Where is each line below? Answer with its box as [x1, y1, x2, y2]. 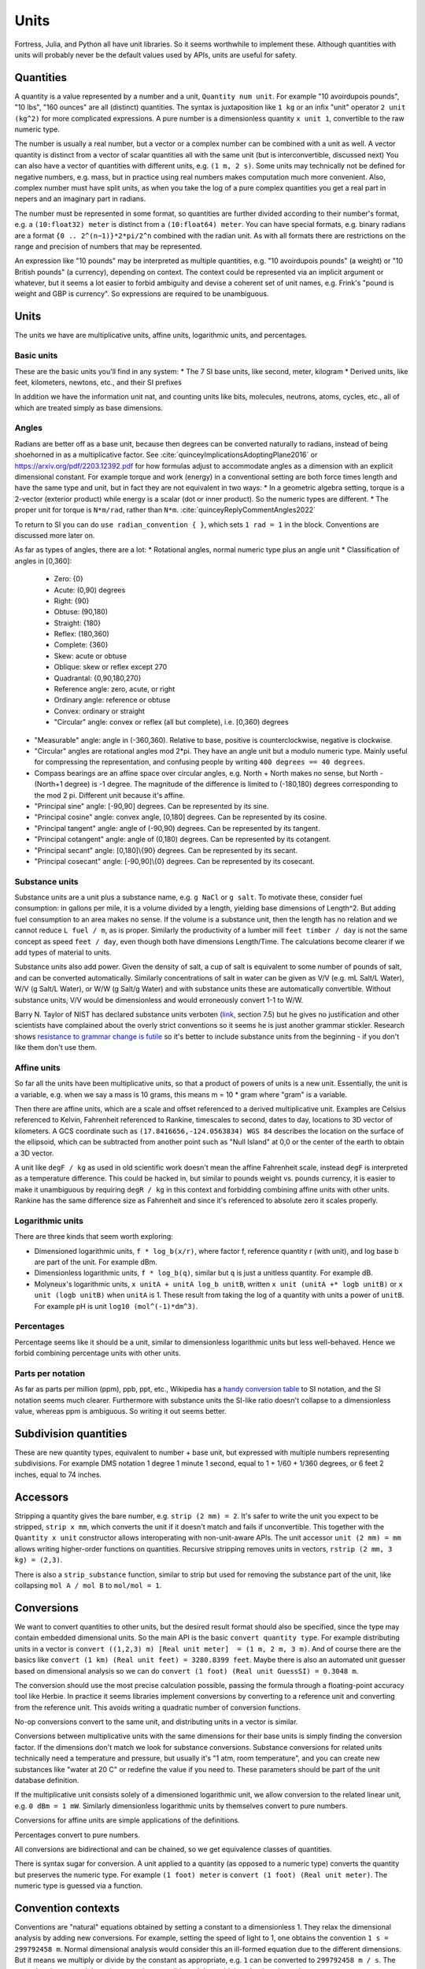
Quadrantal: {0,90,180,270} [54, 673, 142, 683]
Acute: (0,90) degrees [54, 585, 126, 595]
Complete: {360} [54, 640, 109, 650]
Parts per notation [14, 1367, 86, 1378]
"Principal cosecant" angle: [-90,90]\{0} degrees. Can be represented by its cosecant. [34, 856, 315, 866]
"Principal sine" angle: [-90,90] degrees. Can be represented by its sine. [34, 801, 269, 810]
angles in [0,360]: [14, 556, 72, 565]
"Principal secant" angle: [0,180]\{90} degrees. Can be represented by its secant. [34, 845, 298, 855]
